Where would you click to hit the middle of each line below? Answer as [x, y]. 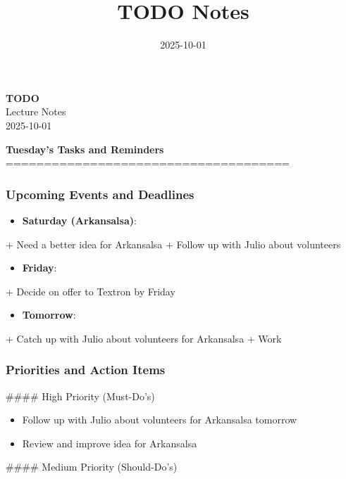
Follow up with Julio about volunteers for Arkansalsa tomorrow [160, 420]
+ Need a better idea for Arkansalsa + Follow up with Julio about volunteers [173, 244]
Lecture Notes [36, 111]
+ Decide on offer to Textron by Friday [91, 291]
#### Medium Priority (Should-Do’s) [92, 467]
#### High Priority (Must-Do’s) [80, 396]
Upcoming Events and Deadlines [100, 194]
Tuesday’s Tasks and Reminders [85, 149]
